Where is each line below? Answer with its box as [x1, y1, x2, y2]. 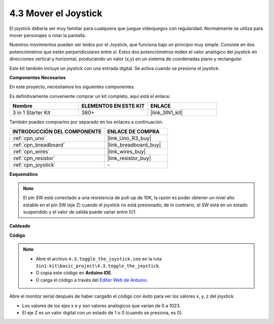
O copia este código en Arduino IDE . [36, 270, 113, 276]
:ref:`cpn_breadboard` [12, 141, 65, 149]
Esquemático [9, 171, 38, 177]
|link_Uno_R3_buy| [107, 135, 152, 142]
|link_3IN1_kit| [150, 109, 183, 116]
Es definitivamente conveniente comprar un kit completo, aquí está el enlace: [9, 93, 171, 99]
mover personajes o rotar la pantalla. [9, 32, 86, 38]
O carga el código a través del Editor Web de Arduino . [36, 277, 148, 283]
